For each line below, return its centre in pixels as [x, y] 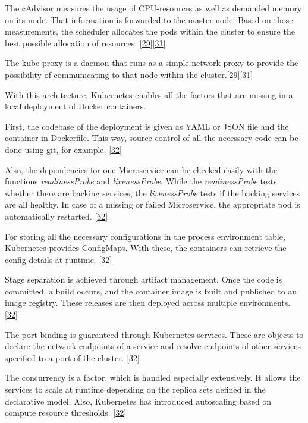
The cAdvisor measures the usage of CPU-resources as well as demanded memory [153, 8]
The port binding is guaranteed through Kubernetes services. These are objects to [154, 334]
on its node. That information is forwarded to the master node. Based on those [149, 19]
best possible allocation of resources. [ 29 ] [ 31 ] [85, 43]
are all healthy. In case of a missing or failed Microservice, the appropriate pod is [153, 204]
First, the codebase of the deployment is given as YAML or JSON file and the [147, 126]
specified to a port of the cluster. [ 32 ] [72, 357]
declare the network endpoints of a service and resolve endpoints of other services [153, 346]
